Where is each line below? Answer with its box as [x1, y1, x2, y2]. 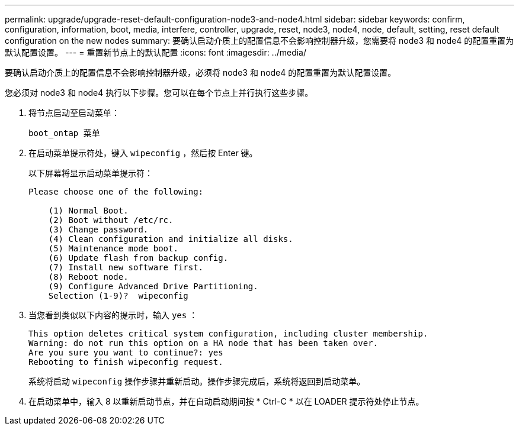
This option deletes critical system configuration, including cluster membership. [28, 329, 428, 338]
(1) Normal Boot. [48, 206, 129, 215]
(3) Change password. [48, 225, 149, 234]
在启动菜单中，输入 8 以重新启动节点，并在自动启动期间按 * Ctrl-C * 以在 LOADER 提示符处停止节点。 [28, 396, 424, 406]
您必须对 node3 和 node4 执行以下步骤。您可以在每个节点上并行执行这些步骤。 [5, 88, 313, 98]
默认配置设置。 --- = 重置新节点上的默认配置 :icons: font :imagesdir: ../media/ [5, 47, 307, 57]
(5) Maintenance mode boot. [48, 244, 178, 253]
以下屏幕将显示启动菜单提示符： [28, 168, 153, 178]
